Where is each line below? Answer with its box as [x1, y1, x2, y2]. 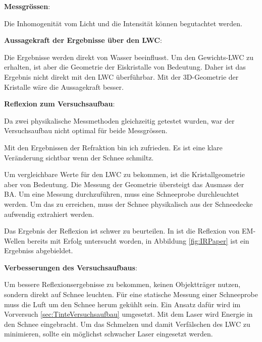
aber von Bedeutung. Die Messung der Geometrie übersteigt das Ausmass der [4, 179, 244, 189]
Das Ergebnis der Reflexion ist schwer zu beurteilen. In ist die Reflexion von [4, 225, 240, 236]
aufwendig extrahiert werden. [4, 208, 94, 219]
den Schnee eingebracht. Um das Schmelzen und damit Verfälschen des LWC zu [4, 318, 250, 329]
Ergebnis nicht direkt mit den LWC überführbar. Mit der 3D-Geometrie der [4, 71, 239, 82]
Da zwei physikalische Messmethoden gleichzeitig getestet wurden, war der [4, 115, 235, 126]
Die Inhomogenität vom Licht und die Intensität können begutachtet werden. [4, 18, 242, 28]
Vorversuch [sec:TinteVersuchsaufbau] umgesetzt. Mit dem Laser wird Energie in [4, 309, 253, 319]
